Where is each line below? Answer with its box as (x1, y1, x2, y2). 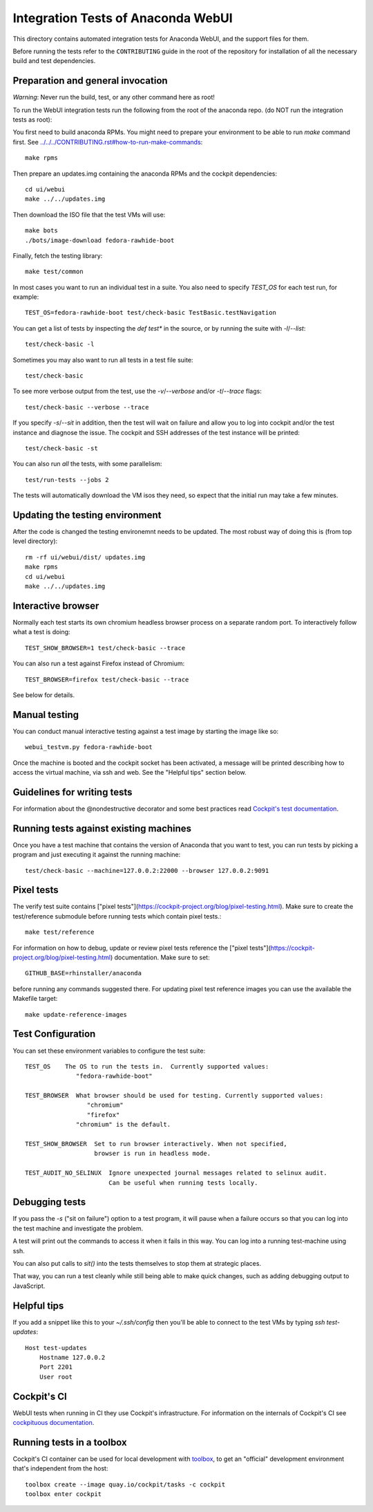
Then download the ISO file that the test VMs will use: (12, 210, 166, 219)
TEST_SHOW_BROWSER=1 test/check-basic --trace (25, 644, 186, 652)
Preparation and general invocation (12, 75, 169, 86)
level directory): (12, 537, 58, 546)
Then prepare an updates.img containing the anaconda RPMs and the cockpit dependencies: (12, 169, 278, 178)
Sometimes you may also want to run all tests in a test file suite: (12, 356, 193, 364)
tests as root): (12, 116, 52, 124)
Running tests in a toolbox (12, 1436, 127, 1448)
